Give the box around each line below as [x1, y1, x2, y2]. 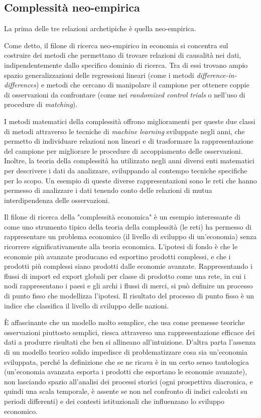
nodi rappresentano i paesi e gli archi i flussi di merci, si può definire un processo [4, 280, 253, 291]
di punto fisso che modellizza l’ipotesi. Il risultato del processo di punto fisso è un [4, 290, 254, 301]
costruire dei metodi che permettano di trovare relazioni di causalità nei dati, [4, 50, 241, 60]
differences [4, 79, 36, 90]
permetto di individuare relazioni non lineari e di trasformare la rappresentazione [4, 136, 253, 146]
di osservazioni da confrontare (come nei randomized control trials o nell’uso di [4, 89, 245, 99]
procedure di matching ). [4, 99, 78, 110]
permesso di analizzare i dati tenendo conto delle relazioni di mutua [4, 185, 212, 195]
